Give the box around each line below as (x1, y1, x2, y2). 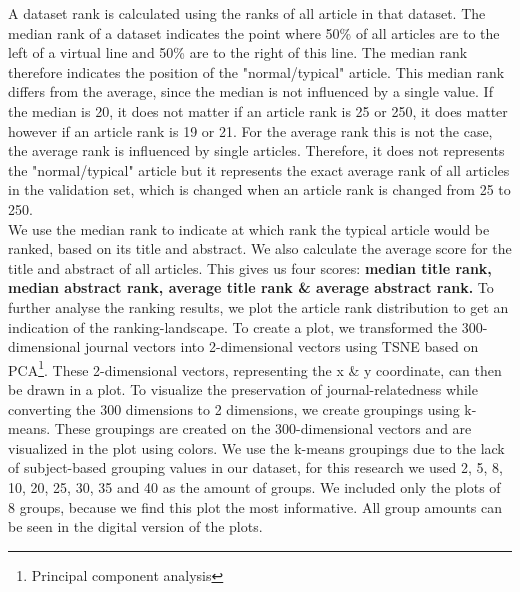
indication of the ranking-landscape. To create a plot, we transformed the (8, 316, 458, 337)
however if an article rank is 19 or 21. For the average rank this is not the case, (8, 120, 493, 141)
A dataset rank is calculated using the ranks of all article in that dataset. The (8, 3, 486, 23)
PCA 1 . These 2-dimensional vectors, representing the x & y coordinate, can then (8, 356, 502, 380)
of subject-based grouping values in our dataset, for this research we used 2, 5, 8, (8, 457, 503, 478)
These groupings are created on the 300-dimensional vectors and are (54, 418, 472, 439)
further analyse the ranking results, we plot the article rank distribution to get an (8, 296, 509, 317)
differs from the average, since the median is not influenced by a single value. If (8, 81, 493, 102)
